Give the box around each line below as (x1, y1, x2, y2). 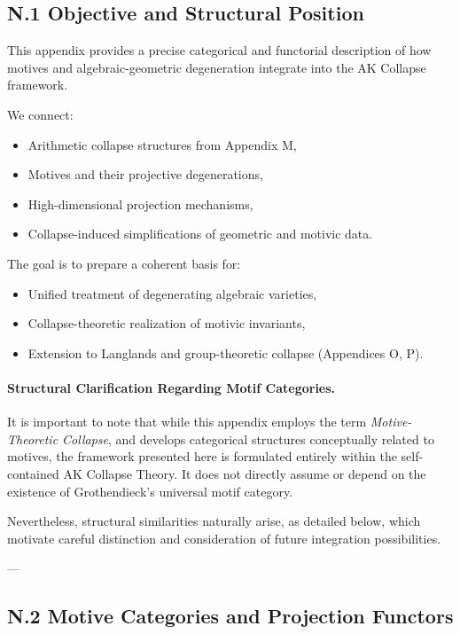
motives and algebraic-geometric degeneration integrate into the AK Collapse (7, 58, 426, 76)
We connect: (7, 105, 74, 123)
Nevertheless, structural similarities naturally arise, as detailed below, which (7, 512, 421, 530)
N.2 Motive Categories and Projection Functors (7, 602, 454, 630)
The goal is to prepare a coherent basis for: (7, 254, 241, 272)
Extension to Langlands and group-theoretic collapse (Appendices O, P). (27, 343, 424, 362)
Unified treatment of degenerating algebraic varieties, (27, 284, 317, 302)
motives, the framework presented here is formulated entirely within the (7, 447, 397, 466)
